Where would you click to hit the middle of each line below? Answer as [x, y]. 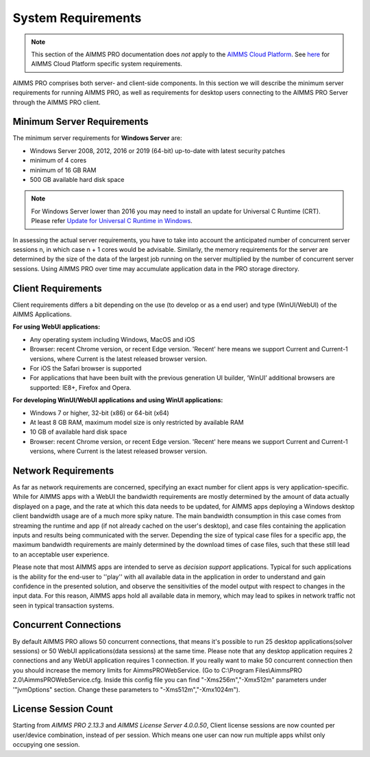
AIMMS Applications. [42, 314]
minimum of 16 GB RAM [63, 170]
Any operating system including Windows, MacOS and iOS [112, 339]
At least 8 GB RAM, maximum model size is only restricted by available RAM [137, 422]
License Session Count [63, 709]
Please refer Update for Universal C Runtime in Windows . [112, 221]
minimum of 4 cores [58, 161]
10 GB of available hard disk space [78, 432]
